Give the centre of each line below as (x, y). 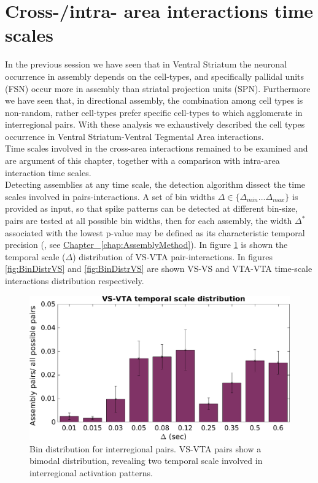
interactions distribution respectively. (75, 280)
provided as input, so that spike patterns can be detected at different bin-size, (151, 208)
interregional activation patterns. (91, 472)
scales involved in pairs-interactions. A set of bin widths (110, 196)
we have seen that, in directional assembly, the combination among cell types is (154, 100)
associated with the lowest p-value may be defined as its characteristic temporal (155, 232)
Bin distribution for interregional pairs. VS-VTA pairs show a (145, 448)
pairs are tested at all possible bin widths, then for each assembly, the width (149, 221)
